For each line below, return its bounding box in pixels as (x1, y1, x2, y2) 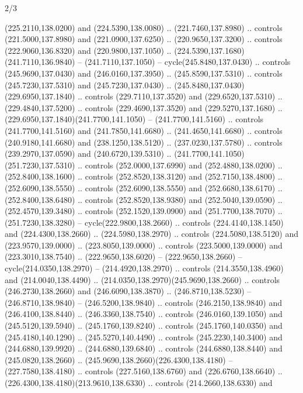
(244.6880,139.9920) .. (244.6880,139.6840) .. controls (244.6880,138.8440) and (5, 342, 283, 354)
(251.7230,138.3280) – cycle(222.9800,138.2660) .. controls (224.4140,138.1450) (5, 216, 284, 228)
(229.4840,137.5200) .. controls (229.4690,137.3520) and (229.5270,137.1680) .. (5, 101, 283, 113)
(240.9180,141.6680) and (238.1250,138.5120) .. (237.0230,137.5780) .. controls (5, 136, 283, 148)
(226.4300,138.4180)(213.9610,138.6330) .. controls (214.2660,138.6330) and (5, 377, 273, 388)
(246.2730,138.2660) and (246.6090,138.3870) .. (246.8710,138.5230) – (5, 285, 252, 297)
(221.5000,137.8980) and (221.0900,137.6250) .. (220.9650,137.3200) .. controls (5, 33, 283, 45)
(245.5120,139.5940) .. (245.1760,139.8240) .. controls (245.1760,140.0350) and (5, 319, 283, 332)
